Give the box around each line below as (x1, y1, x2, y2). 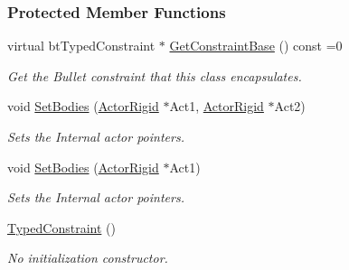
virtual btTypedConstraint (7, 36, 156, 55)
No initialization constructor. (7, 248, 168, 267)
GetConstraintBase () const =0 (169, 36, 343, 55)
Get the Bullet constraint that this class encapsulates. (7, 66, 302, 85)
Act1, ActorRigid (169, 97, 264, 116)
